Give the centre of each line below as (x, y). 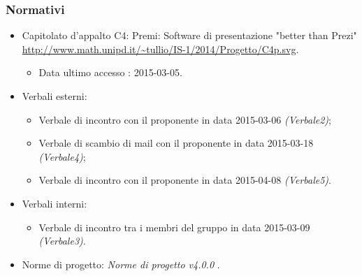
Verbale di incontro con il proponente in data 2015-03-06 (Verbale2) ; (185, 119)
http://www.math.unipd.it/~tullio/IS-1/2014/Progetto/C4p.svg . (160, 49)
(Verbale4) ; (62, 156)
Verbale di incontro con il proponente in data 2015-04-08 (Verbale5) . (185, 180)
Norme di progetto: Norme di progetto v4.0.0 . (121, 264)
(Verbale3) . (62, 241)
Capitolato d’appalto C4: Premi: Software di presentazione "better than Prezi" (189, 35)
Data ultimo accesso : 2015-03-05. (110, 72)
